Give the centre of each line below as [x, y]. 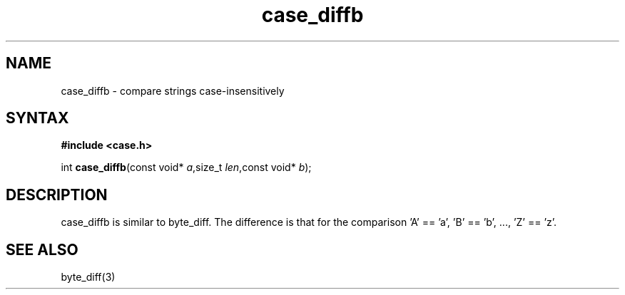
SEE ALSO [42, 249]
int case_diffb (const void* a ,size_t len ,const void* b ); [186, 167]
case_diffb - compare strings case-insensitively [173, 90]
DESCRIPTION [57, 195]
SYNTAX [37, 118]
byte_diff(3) [88, 277]
